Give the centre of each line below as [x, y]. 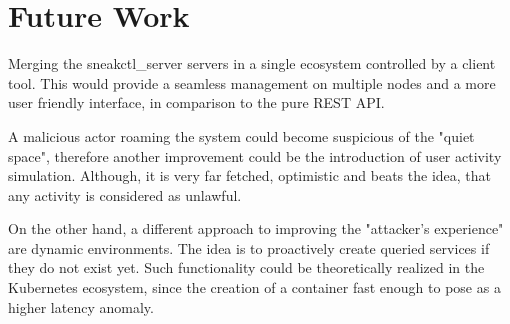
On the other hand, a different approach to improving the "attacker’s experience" [256, 228]
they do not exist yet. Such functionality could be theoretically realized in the [246, 267]
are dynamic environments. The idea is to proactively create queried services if [249, 247]
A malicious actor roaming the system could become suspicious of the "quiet [241, 135]
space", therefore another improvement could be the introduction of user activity [255, 155]
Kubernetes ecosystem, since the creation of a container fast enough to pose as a [254, 287]
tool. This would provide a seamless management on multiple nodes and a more [252, 82]
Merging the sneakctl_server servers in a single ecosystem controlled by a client [252, 63]
